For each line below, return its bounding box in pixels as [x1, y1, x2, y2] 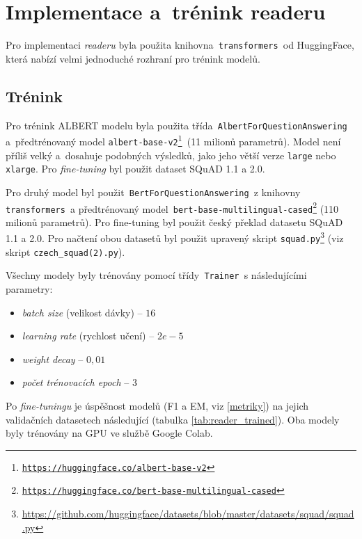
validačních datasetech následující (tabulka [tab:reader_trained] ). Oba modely [6, 412, 340, 426]
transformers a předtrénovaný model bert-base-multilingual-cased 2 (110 [6, 199, 339, 216]
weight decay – [22, 351, 84, 366]
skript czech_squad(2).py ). [6, 244, 125, 259]
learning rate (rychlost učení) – [22, 328, 155, 343]
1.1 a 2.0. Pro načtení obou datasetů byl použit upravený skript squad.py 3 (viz [6, 229, 344, 246]
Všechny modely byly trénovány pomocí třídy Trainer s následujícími [6, 268, 307, 282]
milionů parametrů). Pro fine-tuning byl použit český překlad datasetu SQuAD [6, 214, 343, 229]
